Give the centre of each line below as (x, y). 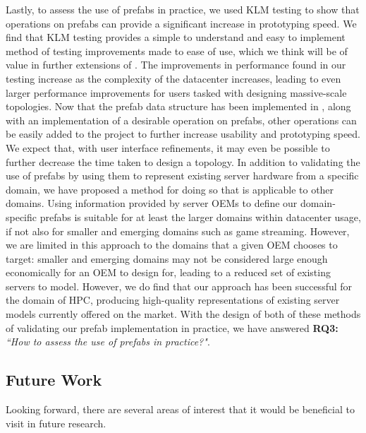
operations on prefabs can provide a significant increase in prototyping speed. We (181, 23)
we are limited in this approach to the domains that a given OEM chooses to (172, 245)
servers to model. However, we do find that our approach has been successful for (179, 286)
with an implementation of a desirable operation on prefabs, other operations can (181, 120)
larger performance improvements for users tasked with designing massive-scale (176, 92)
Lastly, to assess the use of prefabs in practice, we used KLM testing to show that (183, 9)
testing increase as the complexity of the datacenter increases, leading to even (173, 78)
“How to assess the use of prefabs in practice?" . (108, 342)
